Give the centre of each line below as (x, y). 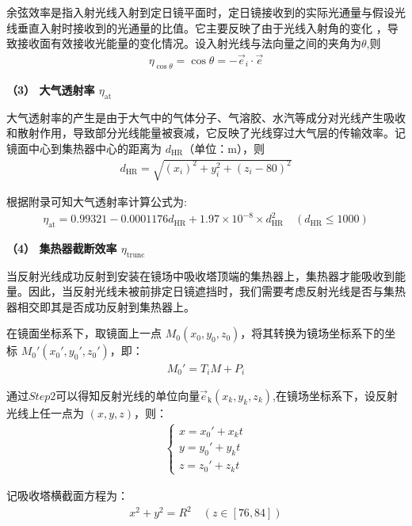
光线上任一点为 (45, 412)
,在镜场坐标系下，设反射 (335, 395)
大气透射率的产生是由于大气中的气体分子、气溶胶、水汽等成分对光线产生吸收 (206, 117)
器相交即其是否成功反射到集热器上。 (101, 306)
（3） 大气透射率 (51, 89)
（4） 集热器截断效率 (62, 248)
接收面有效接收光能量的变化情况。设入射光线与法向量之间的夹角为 (189, 43)
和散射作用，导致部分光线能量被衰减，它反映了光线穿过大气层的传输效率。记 (206, 133)
